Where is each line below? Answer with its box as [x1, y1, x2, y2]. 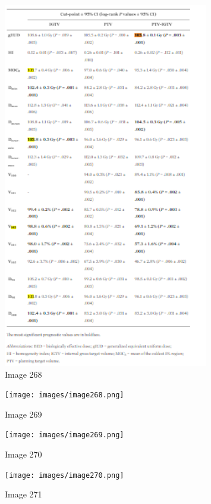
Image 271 [5, 488, 42, 500]
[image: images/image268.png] [5, 391, 124, 400]
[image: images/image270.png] [5, 471, 124, 480]
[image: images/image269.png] [5, 431, 124, 440]
